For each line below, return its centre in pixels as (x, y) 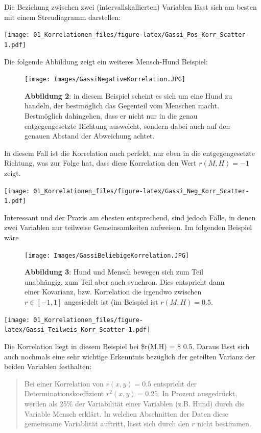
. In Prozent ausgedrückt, (198, 393)
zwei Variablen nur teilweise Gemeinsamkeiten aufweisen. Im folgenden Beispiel (128, 227)
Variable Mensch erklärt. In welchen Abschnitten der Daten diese (126, 413)
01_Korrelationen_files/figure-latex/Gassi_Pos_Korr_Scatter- (141, 35)
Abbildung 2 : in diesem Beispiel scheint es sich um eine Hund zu (128, 95)
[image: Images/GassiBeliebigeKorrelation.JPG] (107, 255)
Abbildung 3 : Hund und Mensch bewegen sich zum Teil (114, 272)
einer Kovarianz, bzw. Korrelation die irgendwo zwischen (113, 292)
